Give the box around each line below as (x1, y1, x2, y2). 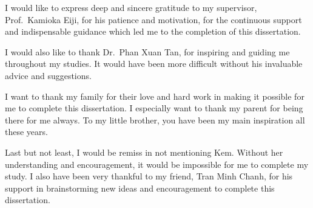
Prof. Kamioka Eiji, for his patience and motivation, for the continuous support (5, 13, 302, 26)
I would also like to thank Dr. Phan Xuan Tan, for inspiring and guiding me (5, 45, 290, 58)
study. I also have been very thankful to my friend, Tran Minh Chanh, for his (5, 170, 293, 182)
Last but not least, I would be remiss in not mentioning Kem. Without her (5, 145, 283, 158)
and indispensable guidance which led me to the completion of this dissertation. (5, 25, 301, 38)
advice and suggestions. (5, 69, 92, 81)
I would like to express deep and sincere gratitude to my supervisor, (5, 1, 257, 13)
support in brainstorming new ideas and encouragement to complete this (5, 181, 275, 194)
